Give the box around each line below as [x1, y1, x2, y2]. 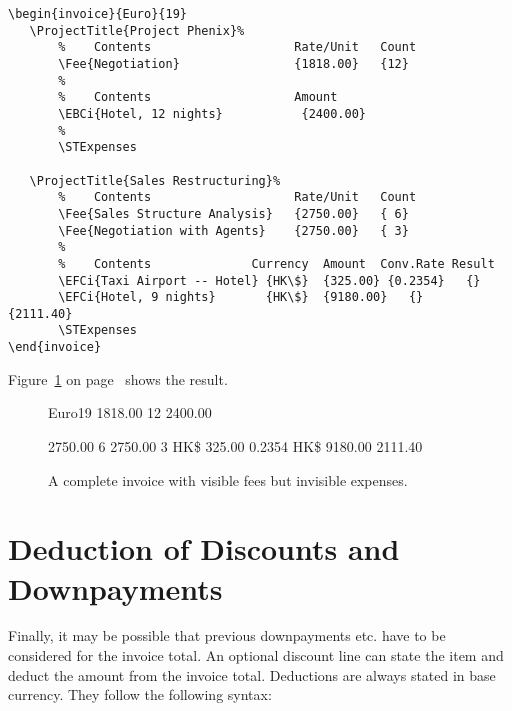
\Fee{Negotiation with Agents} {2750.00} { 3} [58, 223, 409, 238]
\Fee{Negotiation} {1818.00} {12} [58, 56, 409, 71]
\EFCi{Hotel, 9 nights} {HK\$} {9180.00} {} [58, 290, 424, 305]
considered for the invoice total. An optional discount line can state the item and [8, 645, 504, 666]
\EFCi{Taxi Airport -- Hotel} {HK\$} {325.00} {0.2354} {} [58, 273, 481, 288]
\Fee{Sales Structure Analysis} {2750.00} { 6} [58, 206, 409, 221]
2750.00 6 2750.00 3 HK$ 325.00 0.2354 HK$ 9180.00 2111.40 [48, 435, 423, 456]
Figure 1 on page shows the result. [8, 368, 228, 389]
